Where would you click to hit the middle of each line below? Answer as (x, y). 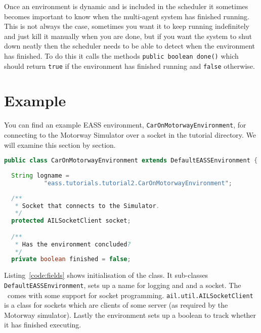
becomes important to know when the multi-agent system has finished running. (127, 16)
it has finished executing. (43, 325)
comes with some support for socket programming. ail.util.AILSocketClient (130, 295)
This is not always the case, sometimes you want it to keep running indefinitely (127, 26)
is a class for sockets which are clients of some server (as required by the (116, 305)
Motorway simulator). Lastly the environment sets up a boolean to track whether (130, 315)
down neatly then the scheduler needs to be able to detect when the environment (130, 46)
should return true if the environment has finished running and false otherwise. (129, 66)
